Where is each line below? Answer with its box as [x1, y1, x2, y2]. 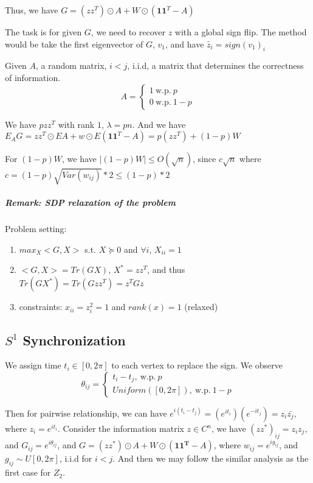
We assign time [5, 359, 61, 372]
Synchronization [22, 330, 126, 349]
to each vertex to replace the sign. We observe [111, 359, 283, 372]
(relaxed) [184, 300, 218, 313]
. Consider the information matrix [58, 422, 184, 435]
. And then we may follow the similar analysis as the [112, 452, 309, 465]
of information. [5, 71, 61, 83]
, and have [165, 37, 204, 50]
